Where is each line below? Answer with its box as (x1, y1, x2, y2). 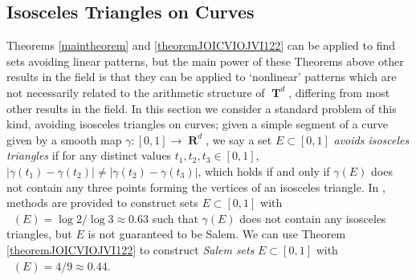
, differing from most (288, 83, 390, 100)
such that (152, 209, 198, 226)
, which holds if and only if (198, 162, 330, 179)
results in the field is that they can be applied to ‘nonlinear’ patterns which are (6, 68, 397, 85)
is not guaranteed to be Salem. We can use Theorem (88, 225, 346, 242)
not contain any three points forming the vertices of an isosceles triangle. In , (6, 178, 385, 195)
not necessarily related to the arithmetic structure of (6, 83, 265, 100)
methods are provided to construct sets (6, 194, 198, 211)
